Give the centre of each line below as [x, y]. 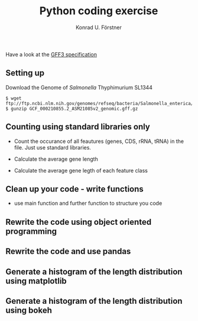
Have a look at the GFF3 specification [51, 54]
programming [31, 231]
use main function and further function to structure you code [88, 204]
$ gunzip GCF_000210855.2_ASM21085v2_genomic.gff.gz [72, 109]
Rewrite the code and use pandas [68, 251]
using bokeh [29, 310]
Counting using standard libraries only [78, 127]
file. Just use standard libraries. [52, 147]
